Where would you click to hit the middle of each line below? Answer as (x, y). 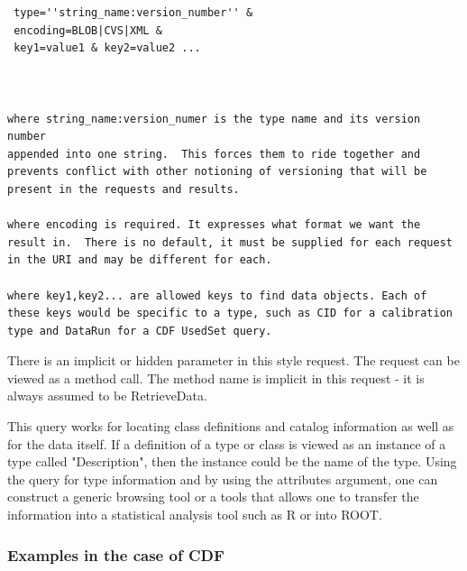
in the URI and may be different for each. (140, 260)
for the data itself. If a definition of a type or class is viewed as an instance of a (227, 443)
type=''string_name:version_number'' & (133, 13)
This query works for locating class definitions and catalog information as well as (231, 426)
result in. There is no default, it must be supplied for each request (230, 242)
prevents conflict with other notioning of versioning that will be (217, 172)
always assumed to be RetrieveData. (107, 396)
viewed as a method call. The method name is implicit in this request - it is (216, 378)
